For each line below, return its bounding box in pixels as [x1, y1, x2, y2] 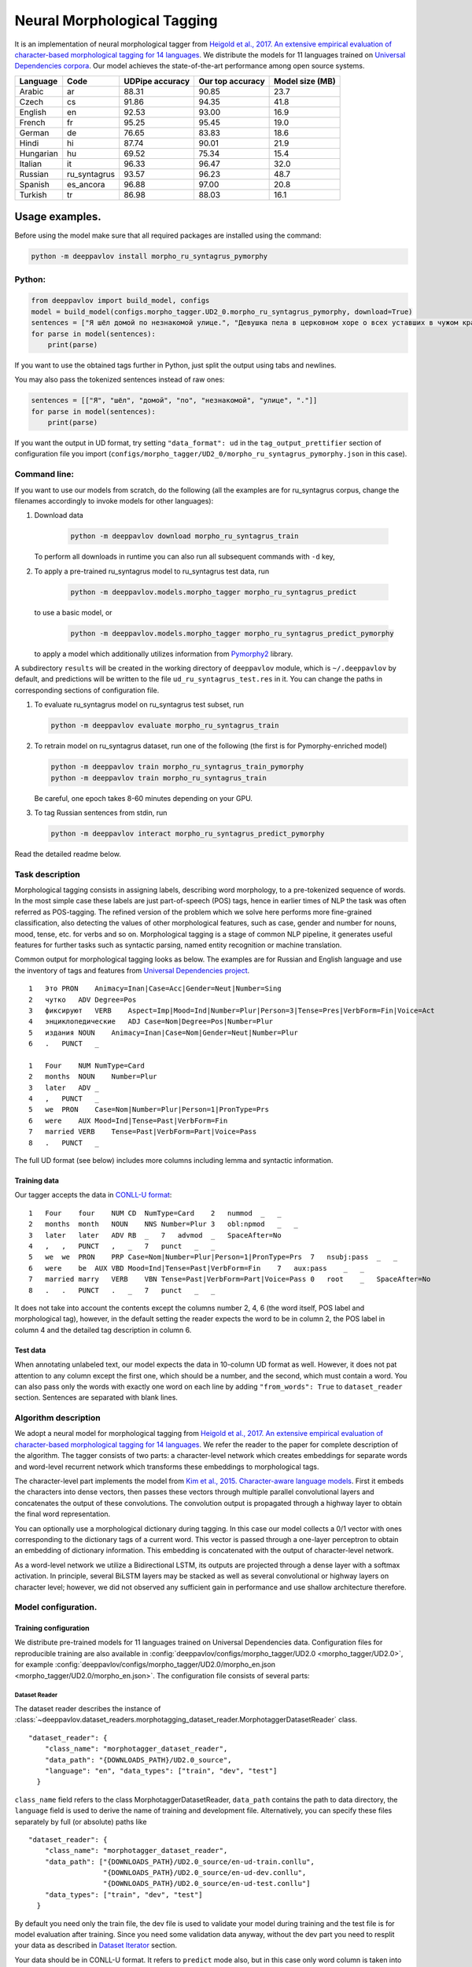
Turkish [19, 189, 47, 200]
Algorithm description [14, 1412, 101, 1423]
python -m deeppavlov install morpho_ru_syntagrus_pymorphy [31, 252, 268, 261]
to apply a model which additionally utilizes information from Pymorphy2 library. [34, 649, 293, 659]
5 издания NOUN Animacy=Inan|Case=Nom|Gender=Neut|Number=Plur [28, 1028, 298, 1037]
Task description [14, 869, 80, 880]
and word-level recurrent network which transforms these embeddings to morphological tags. [14, 1462, 319, 1471]
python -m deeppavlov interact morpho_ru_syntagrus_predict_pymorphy [50, 829, 325, 838]
